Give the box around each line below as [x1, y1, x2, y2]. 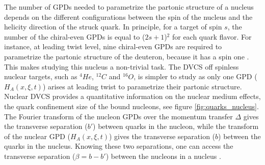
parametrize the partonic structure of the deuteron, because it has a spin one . [4, 51, 249, 61]
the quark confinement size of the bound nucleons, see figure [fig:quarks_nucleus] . [4, 101, 259, 111]
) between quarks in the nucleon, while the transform [93, 121, 259, 131]
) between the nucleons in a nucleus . [105, 150, 221, 161]
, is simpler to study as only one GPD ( [134, 71, 257, 82]
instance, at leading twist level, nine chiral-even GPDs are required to [4, 41, 222, 52]
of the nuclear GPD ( [4, 130, 71, 141]
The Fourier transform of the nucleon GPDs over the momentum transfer [4, 111, 233, 121]
